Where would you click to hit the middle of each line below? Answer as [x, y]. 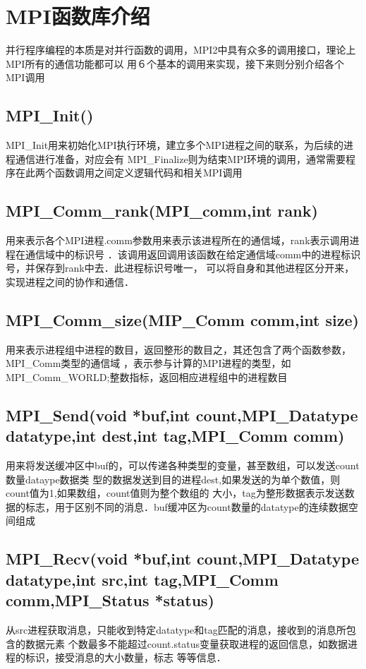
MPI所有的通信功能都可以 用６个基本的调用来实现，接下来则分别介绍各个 [175, 63]
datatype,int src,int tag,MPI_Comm [142, 579]
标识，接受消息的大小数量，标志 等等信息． [126, 657]
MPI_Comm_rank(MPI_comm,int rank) [162, 211]
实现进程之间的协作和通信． [70, 281]
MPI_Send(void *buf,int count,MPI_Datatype [182, 415]
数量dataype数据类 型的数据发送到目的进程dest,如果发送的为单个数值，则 [173, 479]
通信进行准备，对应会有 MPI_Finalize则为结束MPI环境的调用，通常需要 [181, 158]
